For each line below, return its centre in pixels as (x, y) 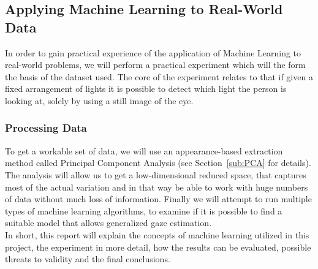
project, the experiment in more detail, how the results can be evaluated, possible (158, 247)
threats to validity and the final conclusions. (88, 259)
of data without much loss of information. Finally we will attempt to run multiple (158, 199)
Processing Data (46, 128)
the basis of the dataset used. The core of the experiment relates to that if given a (159, 76)
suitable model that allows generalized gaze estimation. (108, 223)
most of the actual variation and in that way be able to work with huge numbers (157, 187)
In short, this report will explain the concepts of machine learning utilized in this (157, 234)
